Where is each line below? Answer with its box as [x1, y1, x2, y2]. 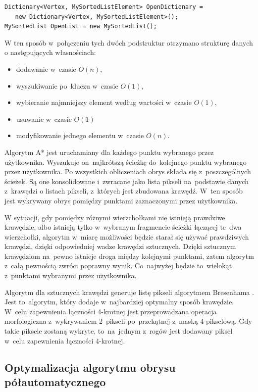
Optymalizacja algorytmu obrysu [4, 359, 176, 375]
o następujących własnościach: [4, 47, 96, 57]
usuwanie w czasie [16, 113, 72, 124]
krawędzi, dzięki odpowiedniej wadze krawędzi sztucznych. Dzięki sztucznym [4, 241, 236, 251]
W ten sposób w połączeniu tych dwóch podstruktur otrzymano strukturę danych [4, 37, 253, 48]
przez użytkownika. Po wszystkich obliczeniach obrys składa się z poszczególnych [4, 166, 251, 177]
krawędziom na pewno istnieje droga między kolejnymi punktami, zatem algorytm [4, 250, 254, 261]
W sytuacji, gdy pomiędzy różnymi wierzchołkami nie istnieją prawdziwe [4, 212, 225, 222]
